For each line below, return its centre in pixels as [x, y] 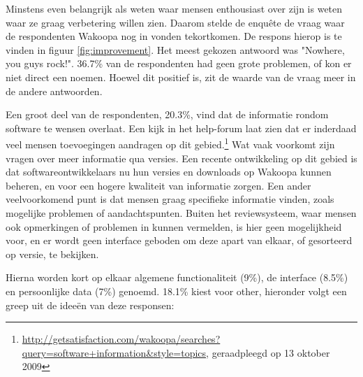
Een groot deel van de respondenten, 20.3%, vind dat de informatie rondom [167, 114]
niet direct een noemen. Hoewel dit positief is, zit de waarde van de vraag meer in [181, 77]
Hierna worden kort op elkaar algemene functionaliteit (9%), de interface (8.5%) [177, 277]
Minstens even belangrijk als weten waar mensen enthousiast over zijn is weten [174, 8]
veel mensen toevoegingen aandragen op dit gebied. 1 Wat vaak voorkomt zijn [170, 143]
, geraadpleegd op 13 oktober [268, 352]
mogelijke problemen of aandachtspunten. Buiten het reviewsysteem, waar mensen [181, 212]
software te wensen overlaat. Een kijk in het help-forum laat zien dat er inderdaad [181, 128]
